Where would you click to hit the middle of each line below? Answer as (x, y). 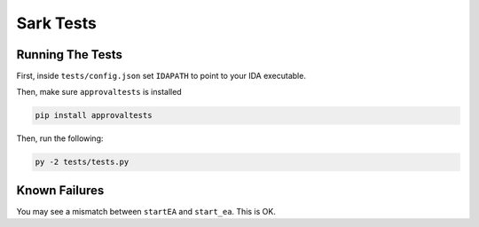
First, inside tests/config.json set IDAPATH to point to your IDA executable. (161, 76)
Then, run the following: (60, 138)
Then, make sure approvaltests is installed (99, 92)
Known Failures (60, 190)
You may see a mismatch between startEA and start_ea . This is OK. (146, 211)
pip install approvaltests (94, 116)
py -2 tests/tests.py (82, 162)
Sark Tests (56, 23)
